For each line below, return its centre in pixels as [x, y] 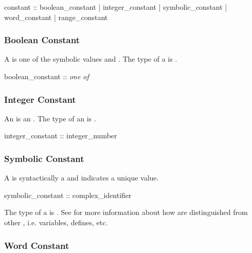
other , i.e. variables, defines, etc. [56, 222]
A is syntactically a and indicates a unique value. [82, 178]
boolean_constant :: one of [47, 76]
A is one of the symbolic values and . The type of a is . [91, 59]
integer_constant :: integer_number [61, 135]
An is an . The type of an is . [50, 118]
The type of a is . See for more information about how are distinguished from [126, 212]
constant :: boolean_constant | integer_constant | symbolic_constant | [116, 7]
